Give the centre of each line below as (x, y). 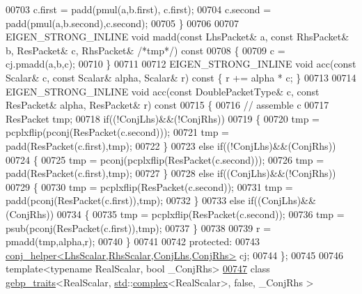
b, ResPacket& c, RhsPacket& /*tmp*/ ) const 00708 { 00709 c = (145, 50)
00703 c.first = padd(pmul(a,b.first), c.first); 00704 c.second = (139, 9)
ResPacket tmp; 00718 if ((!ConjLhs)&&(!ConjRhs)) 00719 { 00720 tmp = (163, 118)
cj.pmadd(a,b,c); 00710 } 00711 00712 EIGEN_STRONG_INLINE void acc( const (181, 64)
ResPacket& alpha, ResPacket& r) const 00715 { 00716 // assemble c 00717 (167, 105)
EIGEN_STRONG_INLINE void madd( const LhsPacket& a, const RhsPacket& (178, 37)
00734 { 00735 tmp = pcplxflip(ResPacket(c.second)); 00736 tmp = (200, 214)
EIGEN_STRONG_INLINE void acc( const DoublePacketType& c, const (163, 91)
